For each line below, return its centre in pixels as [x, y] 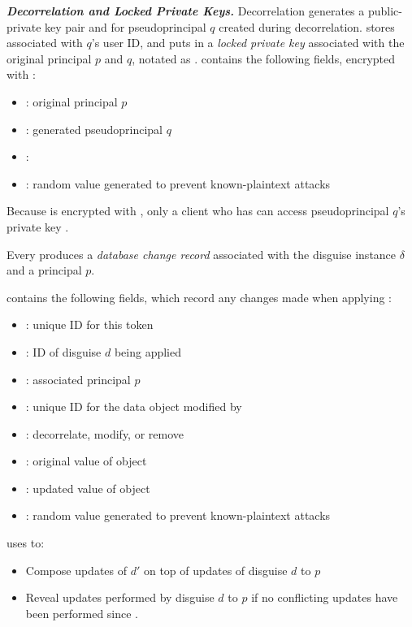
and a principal [44, 270]
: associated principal [78, 379]
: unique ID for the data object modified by [134, 406]
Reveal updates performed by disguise [120, 597]
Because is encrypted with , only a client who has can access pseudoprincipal [198, 211]
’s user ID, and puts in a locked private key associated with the [248, 43]
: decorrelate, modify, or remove [105, 433]
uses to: [26, 543]
